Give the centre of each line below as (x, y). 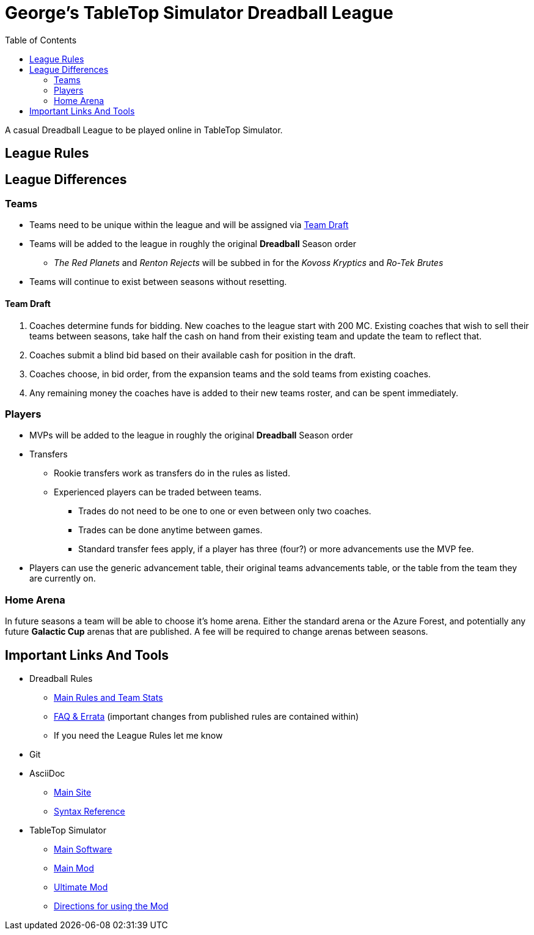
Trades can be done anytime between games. (170, 530)
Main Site (73, 792)
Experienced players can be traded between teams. (158, 492)
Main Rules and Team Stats (108, 697)
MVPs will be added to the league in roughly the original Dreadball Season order (191, 435)
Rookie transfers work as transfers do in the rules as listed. (172, 473)
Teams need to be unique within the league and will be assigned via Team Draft (189, 225)
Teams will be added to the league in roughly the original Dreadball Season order (193, 244)
